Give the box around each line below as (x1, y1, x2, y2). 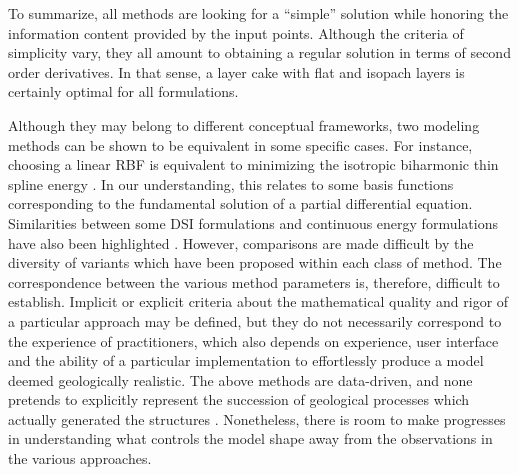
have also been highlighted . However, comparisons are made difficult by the (8, 232, 474, 253)
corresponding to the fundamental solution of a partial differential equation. (8, 193, 473, 214)
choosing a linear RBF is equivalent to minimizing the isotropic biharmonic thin (8, 154, 499, 175)
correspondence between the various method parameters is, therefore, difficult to (8, 271, 500, 292)
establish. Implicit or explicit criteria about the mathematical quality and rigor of (8, 291, 509, 312)
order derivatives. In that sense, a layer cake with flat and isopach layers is (8, 61, 465, 82)
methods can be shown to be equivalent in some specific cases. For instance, (8, 134, 473, 155)
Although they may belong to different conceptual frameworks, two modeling (8, 114, 480, 135)
